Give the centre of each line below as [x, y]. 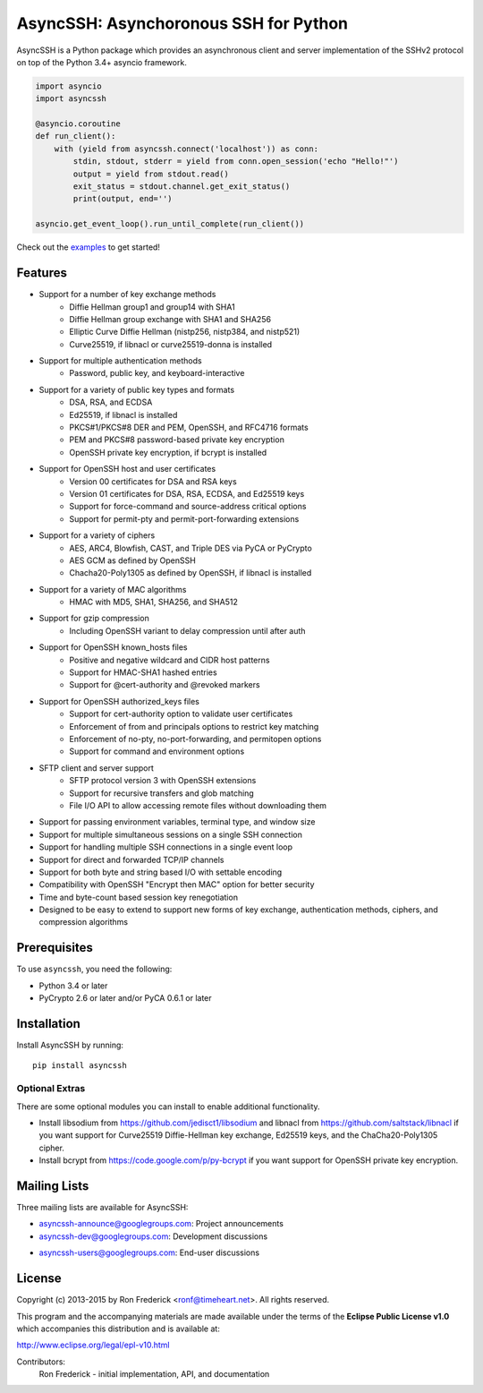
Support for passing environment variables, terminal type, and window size [177, 822]
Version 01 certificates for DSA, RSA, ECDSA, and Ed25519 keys [187, 493]
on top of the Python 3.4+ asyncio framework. [102, 62]
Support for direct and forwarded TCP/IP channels [131, 859]
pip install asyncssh [80, 1066]
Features [42, 273]
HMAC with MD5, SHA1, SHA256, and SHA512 [154, 602]
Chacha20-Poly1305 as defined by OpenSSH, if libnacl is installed [191, 573]
